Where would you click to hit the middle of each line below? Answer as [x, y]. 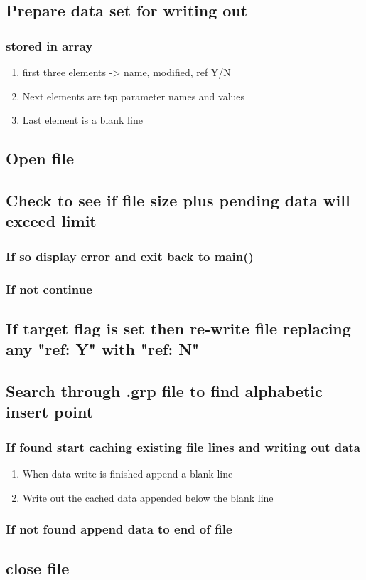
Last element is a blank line [82, 120]
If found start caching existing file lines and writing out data [183, 447]
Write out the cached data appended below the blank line [148, 497]
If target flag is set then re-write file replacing [178, 328]
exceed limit [51, 221]
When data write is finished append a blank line [128, 473]
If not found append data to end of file [119, 529]
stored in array [49, 45]
